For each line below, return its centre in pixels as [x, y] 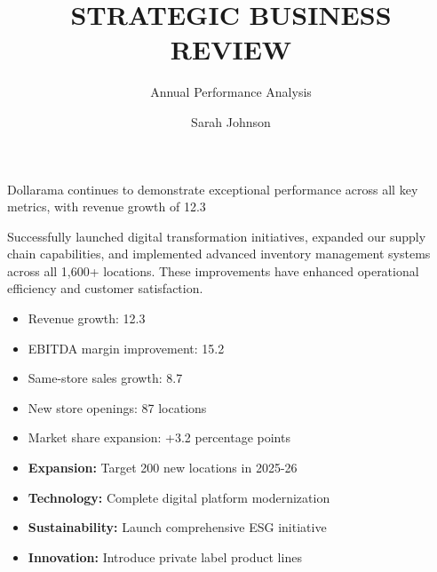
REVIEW [231, 49]
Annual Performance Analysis [231, 92]
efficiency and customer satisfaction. [105, 288]
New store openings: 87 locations [117, 407]
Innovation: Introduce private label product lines [165, 556]
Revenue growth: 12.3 [87, 318]
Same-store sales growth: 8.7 [105, 378]
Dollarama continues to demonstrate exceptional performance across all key [213, 189]
